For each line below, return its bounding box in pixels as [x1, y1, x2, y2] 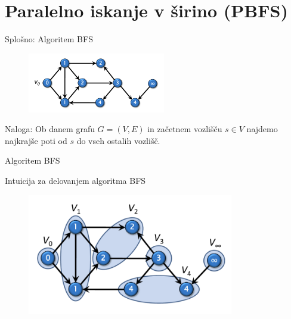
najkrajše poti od [5, 134, 67, 146]
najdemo [246, 123, 278, 135]
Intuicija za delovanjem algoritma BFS [5, 174, 146, 186]
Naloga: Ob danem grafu [5, 123, 95, 135]
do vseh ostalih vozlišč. [76, 134, 160, 146]
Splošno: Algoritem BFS [5, 33, 93, 45]
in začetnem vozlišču [147, 123, 222, 135]
